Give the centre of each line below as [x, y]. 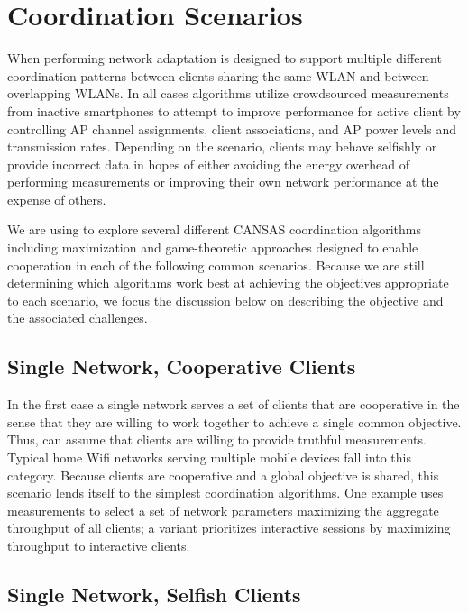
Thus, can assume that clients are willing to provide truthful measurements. [217, 439]
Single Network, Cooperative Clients [182, 366]
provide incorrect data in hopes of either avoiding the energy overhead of [208, 164]
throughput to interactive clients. [99, 545]
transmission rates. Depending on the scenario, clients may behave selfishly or [222, 146]
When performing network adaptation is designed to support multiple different [225, 58]
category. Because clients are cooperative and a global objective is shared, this [223, 475]
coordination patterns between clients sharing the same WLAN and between [218, 75]
